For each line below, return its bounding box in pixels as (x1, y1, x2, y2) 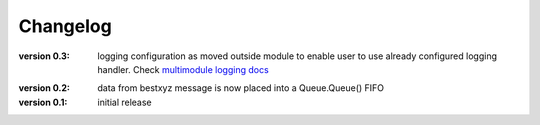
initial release (97, 96, 152, 108)
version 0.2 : (18, 82, 70, 94)
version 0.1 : (18, 96, 68, 108)
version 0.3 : (18, 50, 70, 62)
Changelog (18, 15, 112, 37)
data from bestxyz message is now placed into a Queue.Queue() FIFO (97, 82, 385, 94)
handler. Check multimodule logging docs (97, 63, 269, 75)
